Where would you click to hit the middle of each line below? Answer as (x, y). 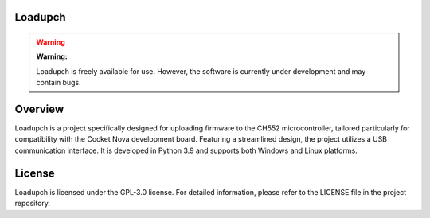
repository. (33, 204)
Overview (39, 109)
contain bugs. (59, 83)
